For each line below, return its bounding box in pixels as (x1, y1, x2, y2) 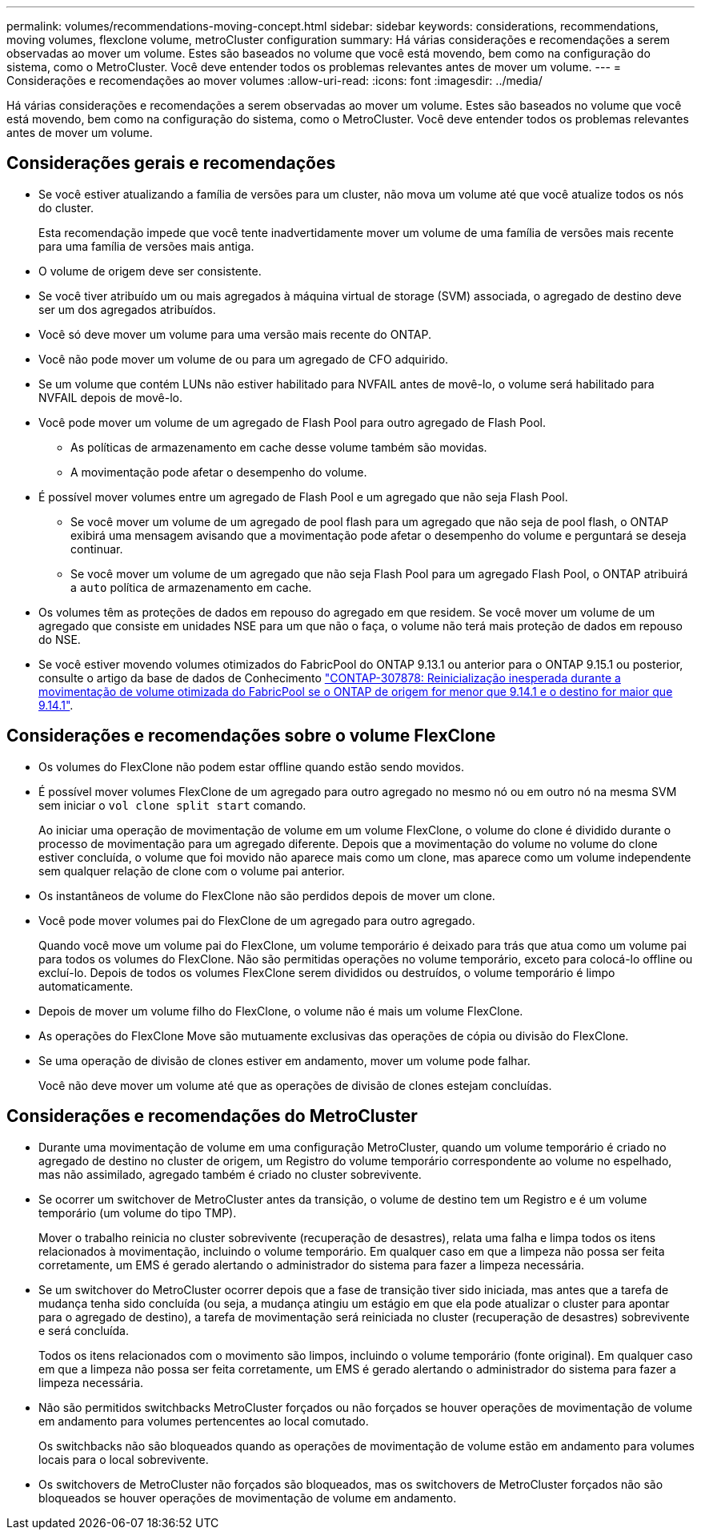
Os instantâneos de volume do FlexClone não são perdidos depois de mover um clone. (38, 888, 495, 903)
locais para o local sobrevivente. (38, 1452, 209, 1466)
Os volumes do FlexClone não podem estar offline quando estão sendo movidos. (38, 759, 464, 774)
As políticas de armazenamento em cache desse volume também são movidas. (70, 440, 487, 454)
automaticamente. (38, 979, 134, 993)
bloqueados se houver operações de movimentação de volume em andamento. (38, 1490, 457, 1505)
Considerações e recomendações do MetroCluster (6, 1106, 418, 1127)
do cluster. (38, 200, 94, 215)
